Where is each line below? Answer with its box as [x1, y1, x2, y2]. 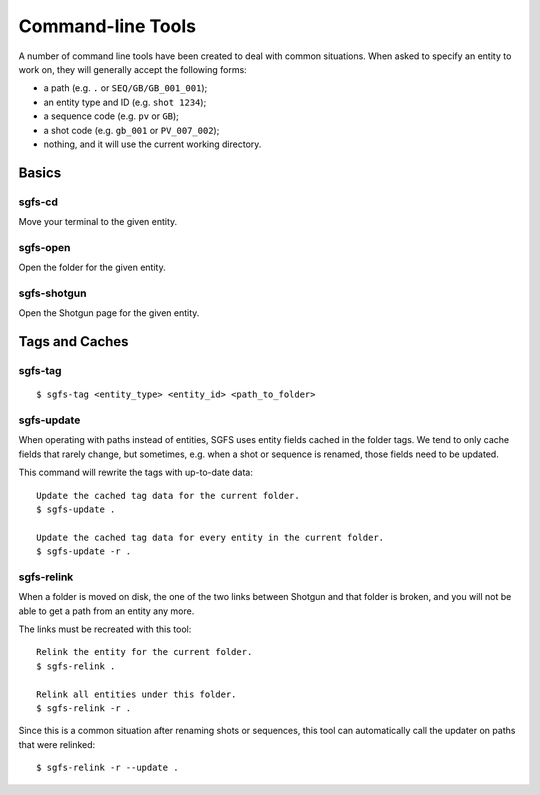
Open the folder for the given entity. [18, 261, 166, 274]
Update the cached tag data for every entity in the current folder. [36, 531, 385, 543]
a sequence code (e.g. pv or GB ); [43, 110, 180, 122]
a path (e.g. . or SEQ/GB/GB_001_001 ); [43, 82, 208, 94]
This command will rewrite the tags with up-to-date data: [18, 466, 254, 479]
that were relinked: [18, 738, 96, 750]
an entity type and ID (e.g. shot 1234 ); [43, 96, 207, 108]
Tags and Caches [18, 333, 129, 350]
